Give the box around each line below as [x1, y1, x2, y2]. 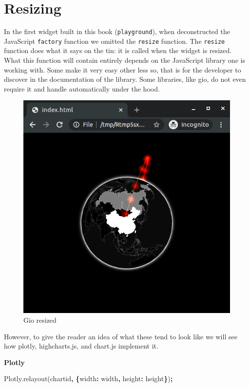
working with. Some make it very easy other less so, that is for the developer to [4, 64, 241, 74]
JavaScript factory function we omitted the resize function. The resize [4, 36, 225, 46]
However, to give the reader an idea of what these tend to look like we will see [4, 331, 237, 341]
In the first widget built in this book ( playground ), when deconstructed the [4, 26, 230, 37]
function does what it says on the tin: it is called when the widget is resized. [4, 45, 232, 55]
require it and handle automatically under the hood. [4, 83, 160, 93]
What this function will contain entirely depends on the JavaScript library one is [4, 55, 245, 65]
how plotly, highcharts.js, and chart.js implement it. [4, 341, 158, 351]
